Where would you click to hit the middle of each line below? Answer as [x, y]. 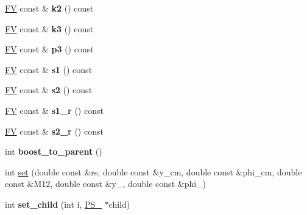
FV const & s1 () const [49, 69]
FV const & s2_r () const [54, 131]
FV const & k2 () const [49, 8]
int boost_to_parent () [54, 151]
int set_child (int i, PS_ [53, 204]
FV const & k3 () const [49, 28]
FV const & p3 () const [49, 49]
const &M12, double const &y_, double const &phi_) [106, 184]
